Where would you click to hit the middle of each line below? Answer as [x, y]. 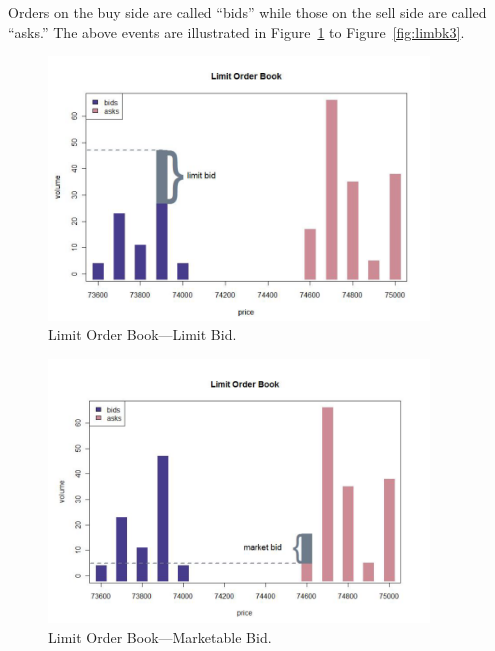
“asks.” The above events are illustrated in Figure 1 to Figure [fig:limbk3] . [236, 31]
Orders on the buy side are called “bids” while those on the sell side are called [247, 12]
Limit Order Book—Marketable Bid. [160, 636]
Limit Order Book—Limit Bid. [142, 334]
